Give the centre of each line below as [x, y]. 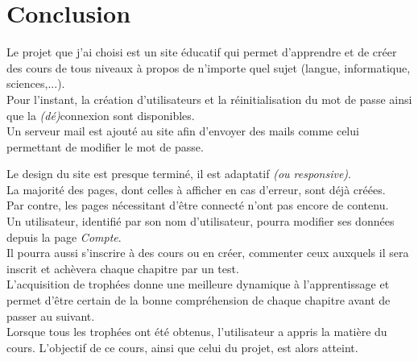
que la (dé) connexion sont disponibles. [101, 115]
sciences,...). [36, 83]
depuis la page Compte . [64, 237]
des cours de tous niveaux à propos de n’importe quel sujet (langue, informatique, [209, 67]
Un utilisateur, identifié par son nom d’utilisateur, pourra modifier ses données [201, 221]
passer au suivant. [51, 315]
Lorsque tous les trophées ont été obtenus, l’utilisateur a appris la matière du [197, 332]
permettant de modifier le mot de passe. [105, 146]
